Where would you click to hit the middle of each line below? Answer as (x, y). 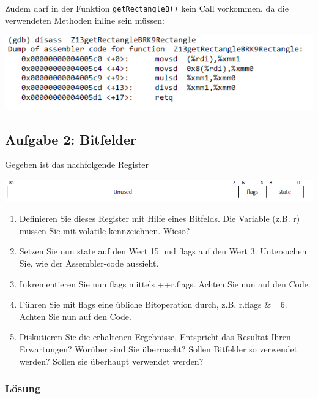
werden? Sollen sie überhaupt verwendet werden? (111, 361)
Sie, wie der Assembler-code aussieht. (89, 263)
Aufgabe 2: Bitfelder (71, 139)
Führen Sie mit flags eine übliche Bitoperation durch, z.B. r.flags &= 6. (153, 304)
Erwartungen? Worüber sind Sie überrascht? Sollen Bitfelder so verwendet (158, 349)
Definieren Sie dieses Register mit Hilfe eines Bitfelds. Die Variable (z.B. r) (160, 218)
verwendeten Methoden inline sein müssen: (85, 20)
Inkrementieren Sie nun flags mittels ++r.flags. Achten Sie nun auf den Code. (165, 283)
